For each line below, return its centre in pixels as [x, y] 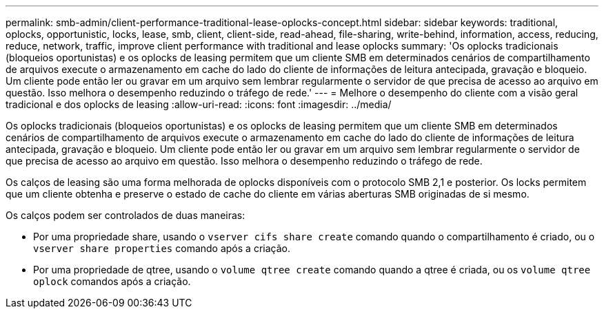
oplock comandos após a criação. [112, 281]
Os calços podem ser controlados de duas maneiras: [125, 215]
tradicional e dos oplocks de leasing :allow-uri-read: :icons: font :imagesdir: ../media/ [199, 104]
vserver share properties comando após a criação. [162, 248]
